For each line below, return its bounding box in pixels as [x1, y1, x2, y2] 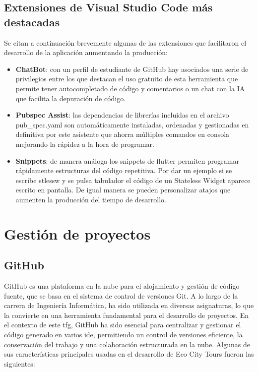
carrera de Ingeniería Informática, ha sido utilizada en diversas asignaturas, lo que [4, 300, 254, 310]
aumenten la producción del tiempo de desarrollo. [15, 194, 166, 204]
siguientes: [4, 358, 35, 369]
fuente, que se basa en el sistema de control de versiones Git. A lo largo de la [4, 290, 238, 301]
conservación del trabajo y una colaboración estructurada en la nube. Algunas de [4, 339, 250, 349]
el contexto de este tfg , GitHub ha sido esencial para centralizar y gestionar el [4, 319, 241, 330]
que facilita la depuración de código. [15, 93, 126, 103]
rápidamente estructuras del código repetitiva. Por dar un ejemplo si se [15, 165, 232, 176]
